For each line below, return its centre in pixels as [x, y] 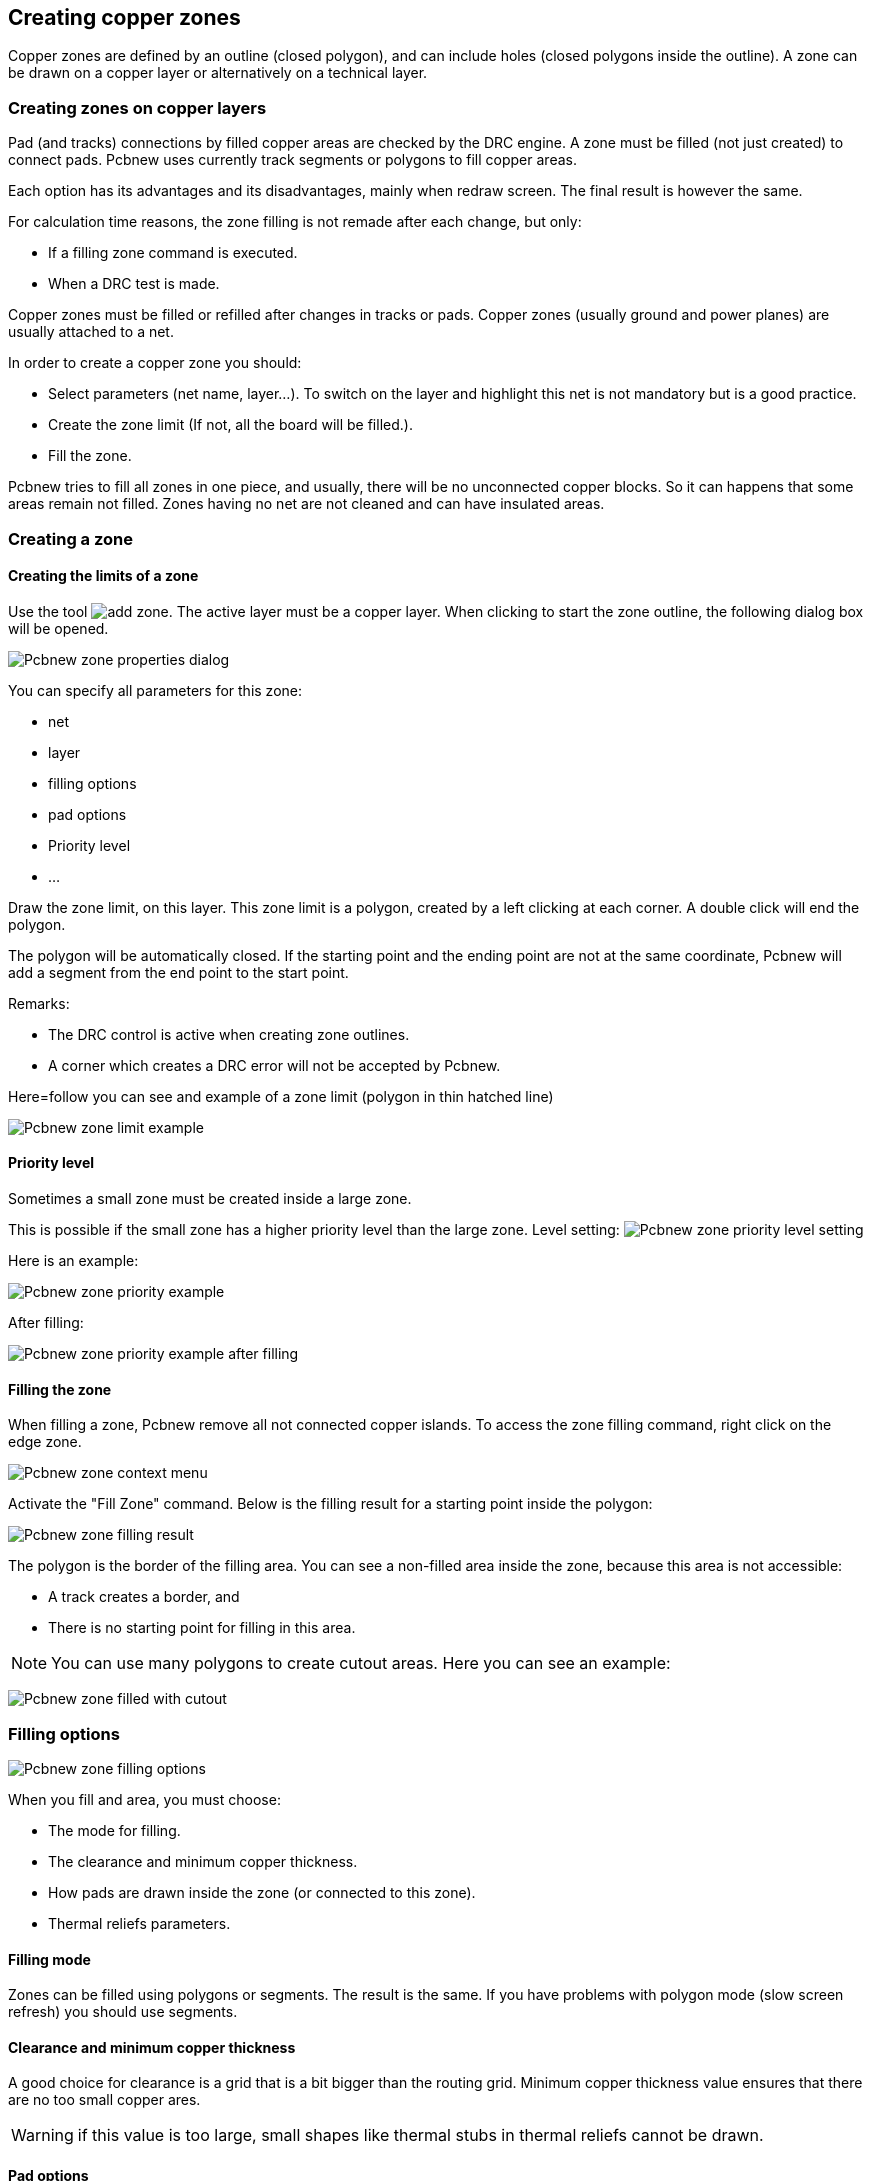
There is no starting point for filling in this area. [202, 1628]
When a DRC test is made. [134, 284]
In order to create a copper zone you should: [155, 363]
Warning [42, 2135]
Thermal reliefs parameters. [139, 1923]
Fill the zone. [90, 456]
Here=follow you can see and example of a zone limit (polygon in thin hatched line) [281, 1096]
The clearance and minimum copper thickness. [203, 1861]
